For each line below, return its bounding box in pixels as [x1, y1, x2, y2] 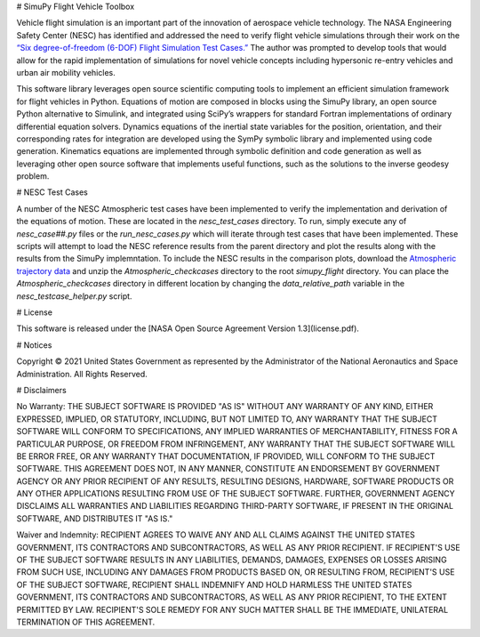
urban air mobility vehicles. [16, 67, 116, 77]
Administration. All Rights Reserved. [16, 368, 148, 379]
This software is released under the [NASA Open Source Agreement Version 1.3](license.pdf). [16, 323, 360, 334]
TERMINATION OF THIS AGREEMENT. [16, 617, 156, 627]
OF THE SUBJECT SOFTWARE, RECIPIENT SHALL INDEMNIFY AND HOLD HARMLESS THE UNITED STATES [16, 579, 412, 590]
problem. [16, 171, 50, 181]
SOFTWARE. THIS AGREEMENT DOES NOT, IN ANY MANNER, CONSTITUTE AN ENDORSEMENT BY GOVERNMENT [16, 464, 440, 474]
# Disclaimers [16, 384, 67, 395]
